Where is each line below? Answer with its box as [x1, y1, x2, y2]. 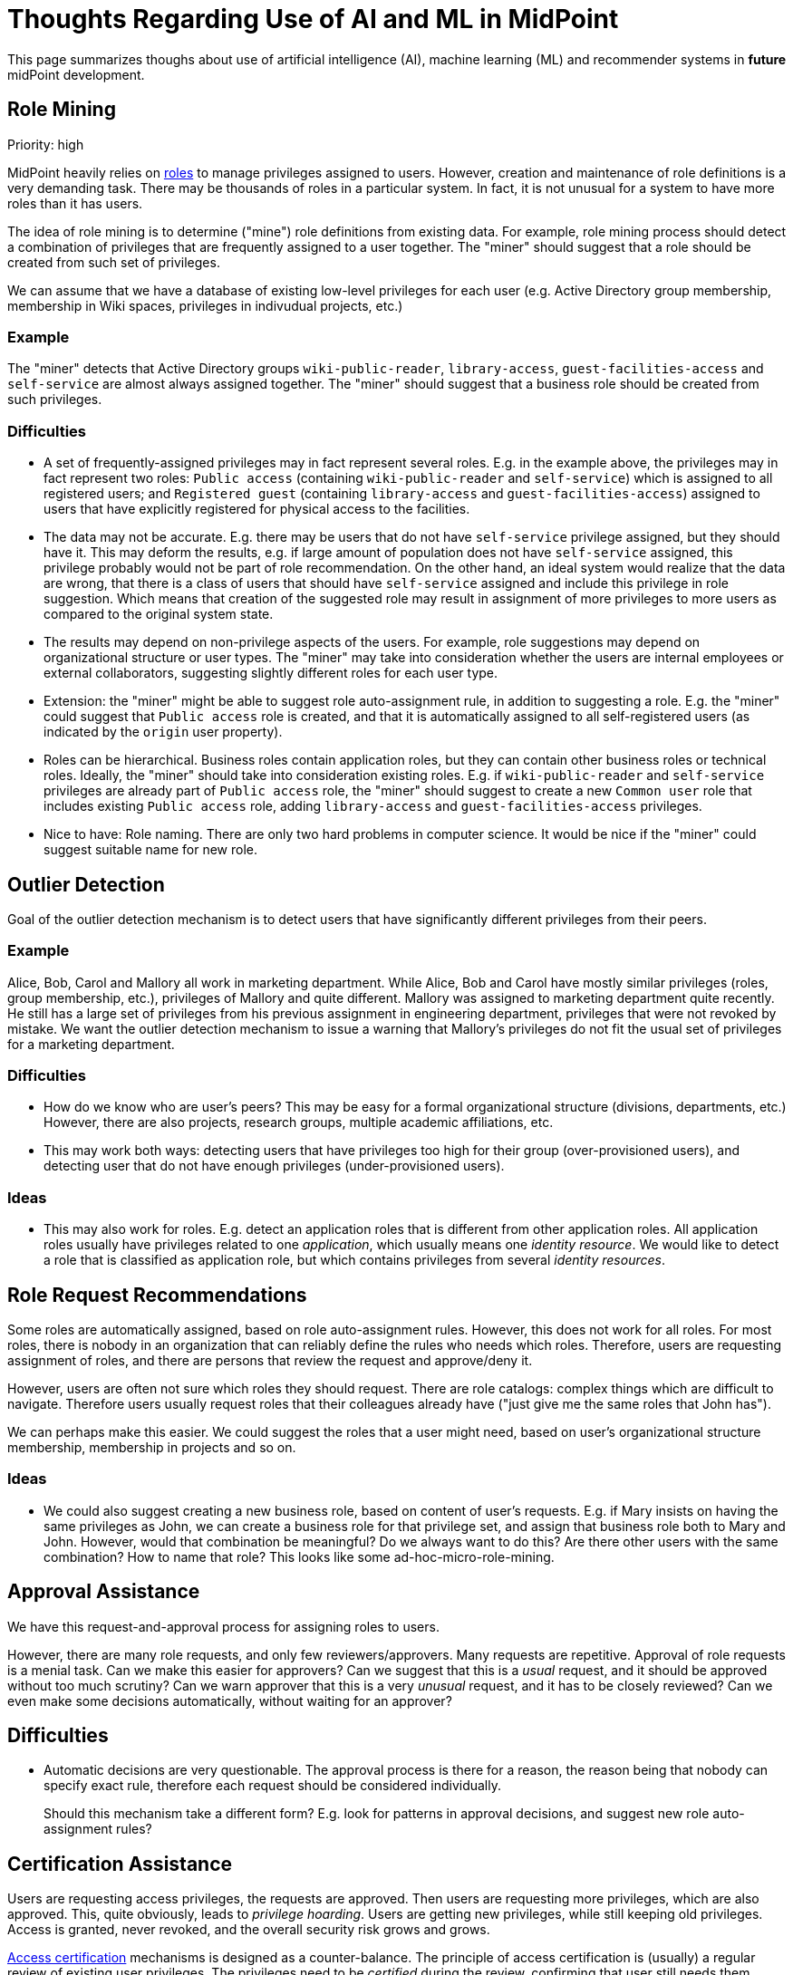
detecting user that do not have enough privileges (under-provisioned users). [44, 1158, 505, 1174]
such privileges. [7, 391, 102, 408]
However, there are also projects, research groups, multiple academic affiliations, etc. [44, 1114, 554, 1131]
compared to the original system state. [44, 606, 274, 622]
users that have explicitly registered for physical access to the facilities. [44, 501, 470, 517]
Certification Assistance [7, 1852, 233, 1875]
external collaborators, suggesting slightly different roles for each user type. [44, 665, 498, 681]
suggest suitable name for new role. [44, 842, 258, 858]
